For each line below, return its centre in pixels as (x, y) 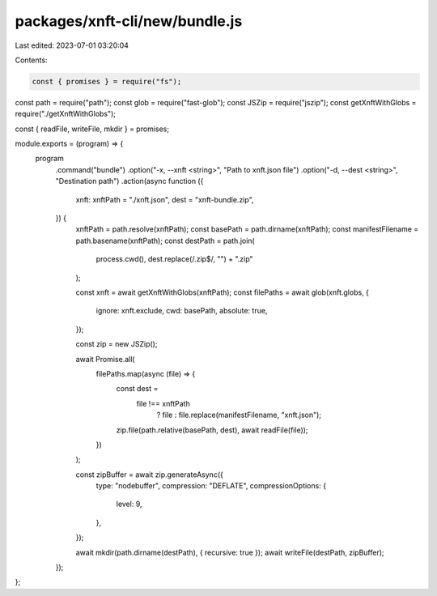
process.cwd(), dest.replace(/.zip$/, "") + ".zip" (175, 259)
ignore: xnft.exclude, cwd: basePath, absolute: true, (182, 311)
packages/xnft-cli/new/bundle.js (129, 21)
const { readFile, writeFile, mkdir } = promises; (92, 129)
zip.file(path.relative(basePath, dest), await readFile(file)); (212, 430)
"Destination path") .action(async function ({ (129, 181)
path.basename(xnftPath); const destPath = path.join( (165, 241)
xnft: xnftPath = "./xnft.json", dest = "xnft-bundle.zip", (165, 199)
